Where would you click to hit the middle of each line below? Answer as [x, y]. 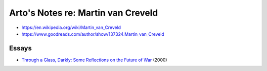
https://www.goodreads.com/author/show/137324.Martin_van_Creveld [93, 34]
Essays [21, 48]
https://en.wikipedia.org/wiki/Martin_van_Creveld [71, 27]
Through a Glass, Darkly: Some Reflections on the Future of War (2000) [94, 60]
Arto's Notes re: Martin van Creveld [84, 13]
